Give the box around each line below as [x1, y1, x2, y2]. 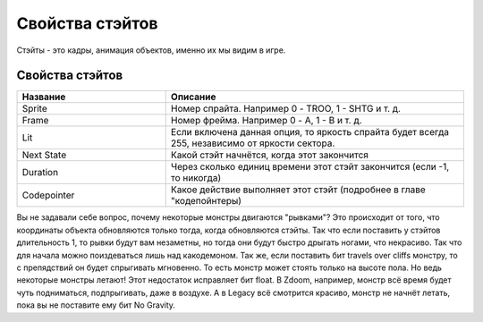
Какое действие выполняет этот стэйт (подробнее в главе [170, 183, 427, 196]
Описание [170, 90, 216, 103]
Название [21, 90, 66, 103]
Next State [21, 148, 67, 161]
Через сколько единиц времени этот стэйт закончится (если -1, [170, 161, 450, 174]
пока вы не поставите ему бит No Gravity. [16, 300, 176, 310]
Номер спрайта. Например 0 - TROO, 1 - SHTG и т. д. [170, 103, 402, 115]
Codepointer [21, 189, 75, 201]
